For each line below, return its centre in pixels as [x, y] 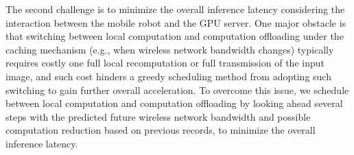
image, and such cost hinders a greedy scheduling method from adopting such [168, 76]
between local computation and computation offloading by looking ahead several [174, 103]
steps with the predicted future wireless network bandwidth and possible [158, 116]
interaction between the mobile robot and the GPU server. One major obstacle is [176, 22]
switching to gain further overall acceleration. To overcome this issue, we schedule [177, 90]
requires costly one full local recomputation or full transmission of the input [165, 63]
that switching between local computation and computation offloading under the [175, 36]
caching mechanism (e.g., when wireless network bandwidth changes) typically [170, 49]
